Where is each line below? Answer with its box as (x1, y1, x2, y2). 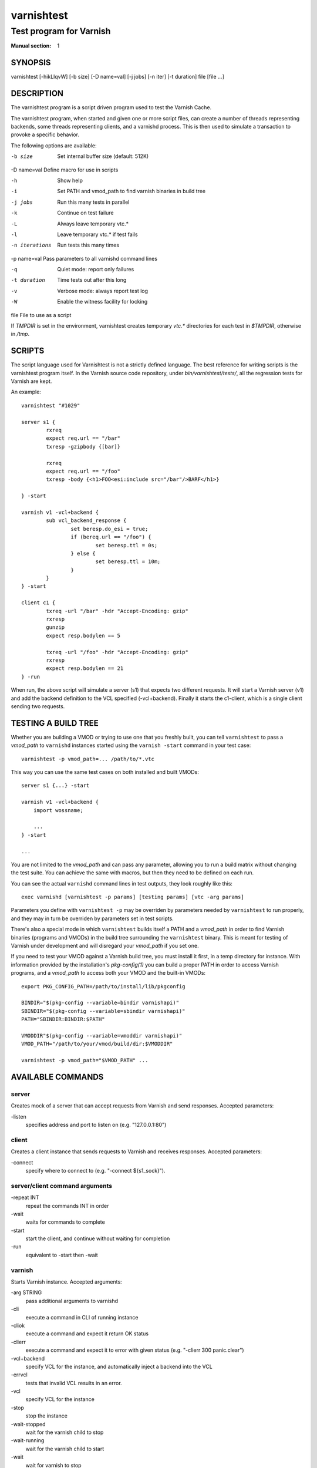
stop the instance (25, 1412, 68, 1419)
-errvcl (11, 1371, 28, 1378)
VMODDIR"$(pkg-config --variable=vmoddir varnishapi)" (21, 1032, 183, 1039)
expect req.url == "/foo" (46, 468, 120, 474)
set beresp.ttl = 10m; (95, 558, 161, 565)
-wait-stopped (11, 1420, 46, 1427)
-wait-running (11, 1437, 45, 1444)
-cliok (11, 1322, 25, 1329)
